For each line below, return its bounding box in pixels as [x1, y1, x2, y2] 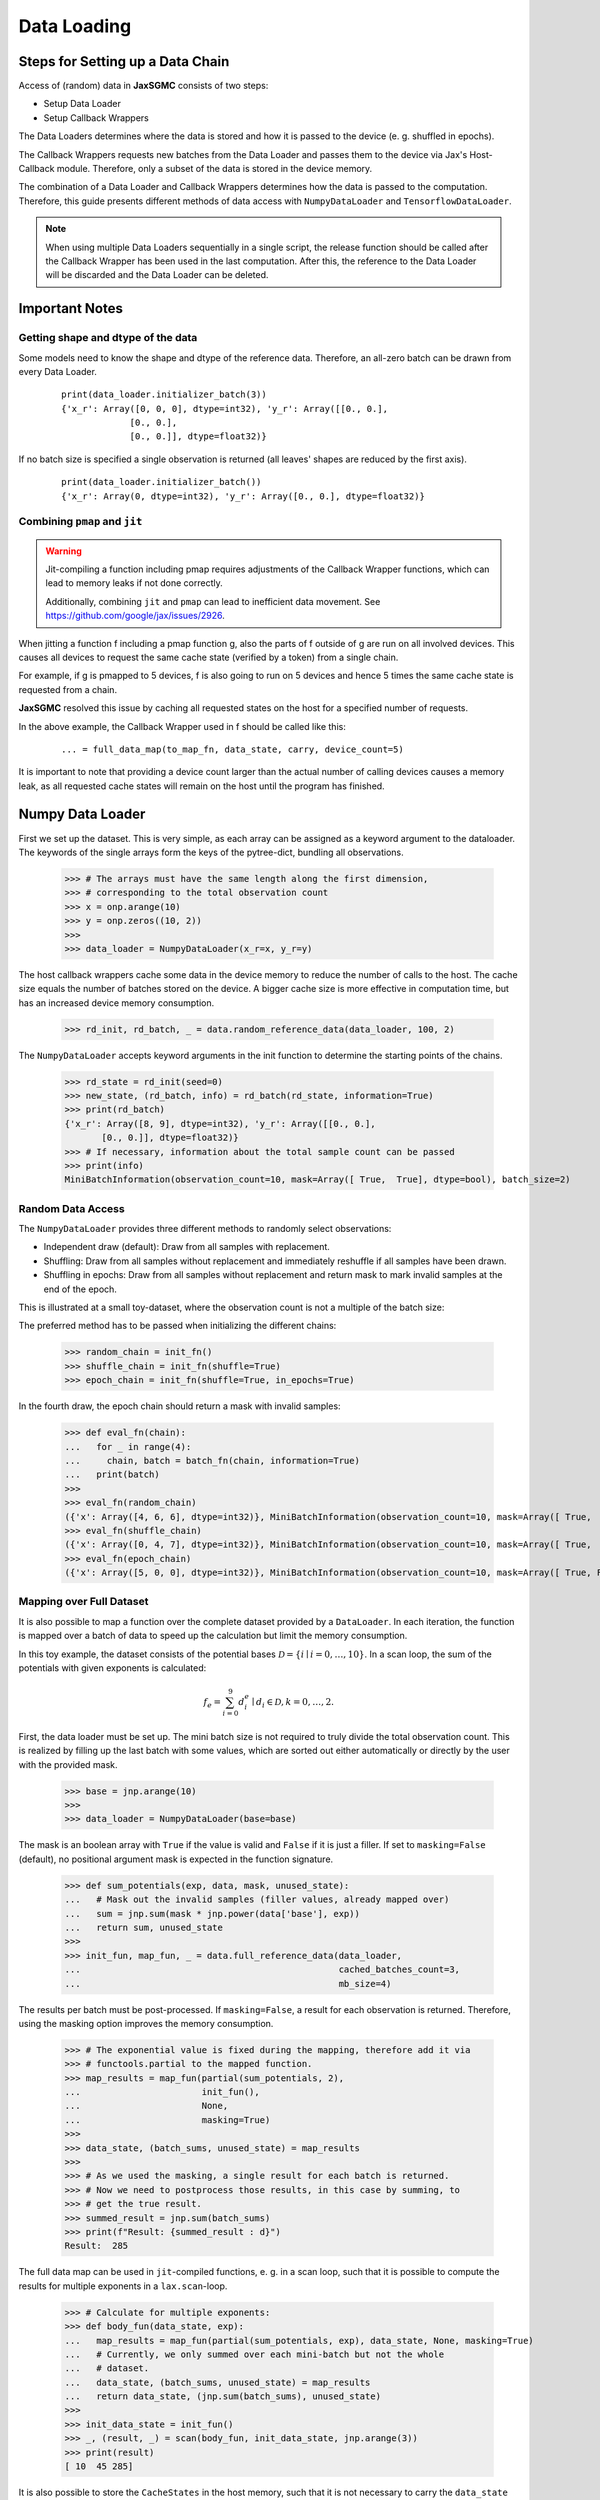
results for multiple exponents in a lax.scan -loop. [18, 2280, 228, 2292]
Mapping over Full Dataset [18, 1595, 149, 1609]
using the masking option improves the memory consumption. [18, 2017, 274, 2029]
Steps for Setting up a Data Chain [18, 53, 230, 70]
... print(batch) [64, 1469, 160, 1480]
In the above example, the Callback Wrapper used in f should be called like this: [18, 720, 347, 732]
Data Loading [18, 15, 132, 37]
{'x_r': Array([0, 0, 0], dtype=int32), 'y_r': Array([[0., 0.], [61, 403, 389, 414]
